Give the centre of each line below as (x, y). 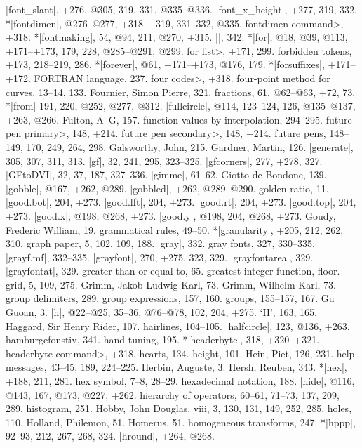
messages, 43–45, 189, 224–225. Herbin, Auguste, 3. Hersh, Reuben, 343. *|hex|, (176, 367)
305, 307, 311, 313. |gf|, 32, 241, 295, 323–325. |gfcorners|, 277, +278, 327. (164, 160)
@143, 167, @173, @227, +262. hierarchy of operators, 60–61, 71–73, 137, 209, (173, 394)
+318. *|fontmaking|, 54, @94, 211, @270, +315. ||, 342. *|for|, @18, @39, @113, (177, 37)
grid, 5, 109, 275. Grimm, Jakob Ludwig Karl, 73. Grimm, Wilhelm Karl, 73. (171, 284)
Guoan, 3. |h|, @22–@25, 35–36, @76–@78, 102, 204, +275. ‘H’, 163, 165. (161, 312)
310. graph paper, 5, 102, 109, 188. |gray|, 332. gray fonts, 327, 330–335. (160, 243)
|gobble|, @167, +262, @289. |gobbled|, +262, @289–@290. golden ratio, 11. (167, 188)
